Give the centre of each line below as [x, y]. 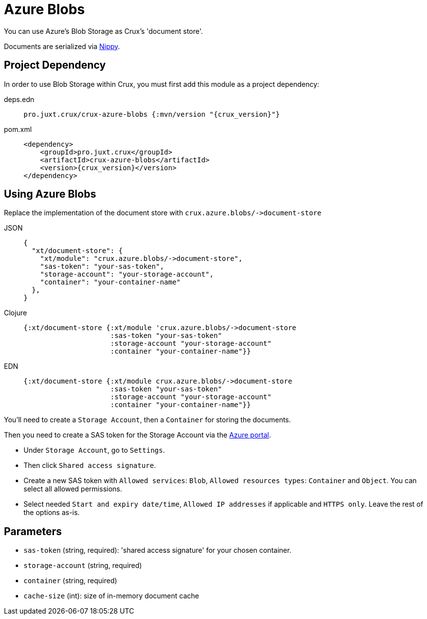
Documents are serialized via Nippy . [62, 46]
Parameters [33, 531]
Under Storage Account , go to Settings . [94, 450]
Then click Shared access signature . [90, 465]
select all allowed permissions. [73, 489]
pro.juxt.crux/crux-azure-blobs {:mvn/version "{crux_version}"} [152, 114]
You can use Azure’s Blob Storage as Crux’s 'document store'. [103, 31]
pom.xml [18, 129]
